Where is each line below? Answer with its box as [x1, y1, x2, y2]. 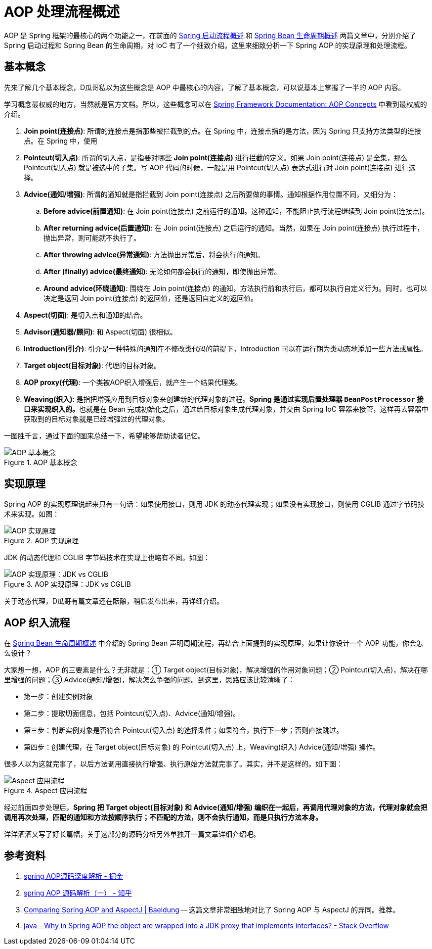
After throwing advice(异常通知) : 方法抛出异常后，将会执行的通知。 [43, 250, 264, 259]
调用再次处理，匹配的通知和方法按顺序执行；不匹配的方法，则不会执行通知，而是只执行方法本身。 [4, 813, 322, 822]
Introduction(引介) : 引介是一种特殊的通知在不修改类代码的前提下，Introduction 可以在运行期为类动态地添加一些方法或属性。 [24, 344, 427, 353]
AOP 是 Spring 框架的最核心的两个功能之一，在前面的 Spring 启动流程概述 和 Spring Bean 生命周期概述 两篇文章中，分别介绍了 [4, 31, 416, 40]
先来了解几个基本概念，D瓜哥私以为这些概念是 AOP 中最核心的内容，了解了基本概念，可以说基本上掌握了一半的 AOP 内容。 [4, 83, 405, 92]
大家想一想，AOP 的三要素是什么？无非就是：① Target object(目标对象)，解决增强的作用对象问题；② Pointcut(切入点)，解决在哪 [4, 665, 428, 674]
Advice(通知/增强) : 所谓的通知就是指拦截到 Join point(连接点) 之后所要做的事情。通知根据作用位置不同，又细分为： [24, 190, 398, 198]
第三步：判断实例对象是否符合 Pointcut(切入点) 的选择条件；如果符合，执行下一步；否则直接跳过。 [24, 726, 344, 735]
